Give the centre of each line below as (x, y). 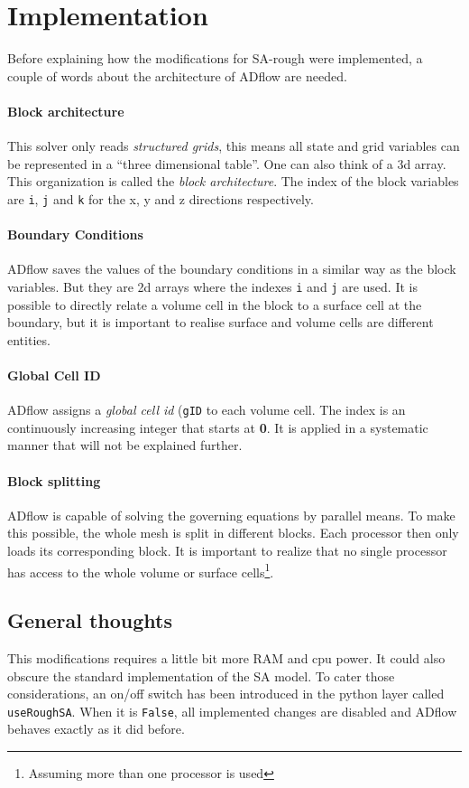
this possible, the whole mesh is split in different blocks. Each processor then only (233, 533)
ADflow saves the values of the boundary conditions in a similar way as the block (232, 269)
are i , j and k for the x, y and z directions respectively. (161, 198)
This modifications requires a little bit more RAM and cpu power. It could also (226, 658)
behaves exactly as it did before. (96, 729)
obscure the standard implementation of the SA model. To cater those (201, 675)
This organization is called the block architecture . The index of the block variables (233, 181)
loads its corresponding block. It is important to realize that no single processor (227, 550)
